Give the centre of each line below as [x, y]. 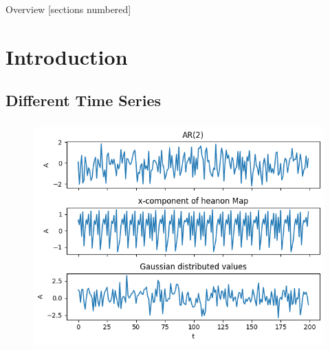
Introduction [67, 56]
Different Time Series [84, 100]
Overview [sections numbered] [68, 9]
